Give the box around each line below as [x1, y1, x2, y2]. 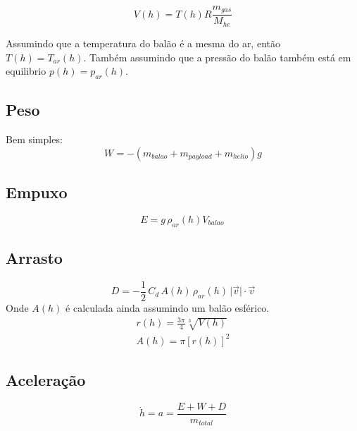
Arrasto [6, 247, 63, 269]
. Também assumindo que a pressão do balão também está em [83, 49, 351, 64]
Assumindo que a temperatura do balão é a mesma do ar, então [6, 35, 280, 50]
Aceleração [6, 369, 86, 391]
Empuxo [6, 181, 68, 203]
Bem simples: [6, 132, 63, 147]
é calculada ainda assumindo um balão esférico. [65, 300, 270, 315]
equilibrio [6, 63, 46, 78]
